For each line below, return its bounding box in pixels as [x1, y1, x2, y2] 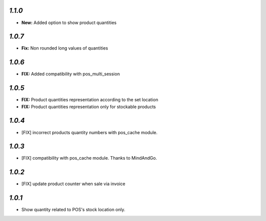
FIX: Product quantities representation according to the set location [21, 97, 159, 103]
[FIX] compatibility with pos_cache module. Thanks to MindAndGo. [21, 155, 157, 161]
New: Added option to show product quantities [21, 20, 117, 26]
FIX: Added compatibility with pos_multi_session [21, 71, 120, 77]
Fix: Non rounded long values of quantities [21, 45, 108, 51]
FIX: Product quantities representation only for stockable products [21, 104, 156, 110]
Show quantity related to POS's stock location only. [21, 207, 126, 213]
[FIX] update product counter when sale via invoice [21, 181, 126, 187]
